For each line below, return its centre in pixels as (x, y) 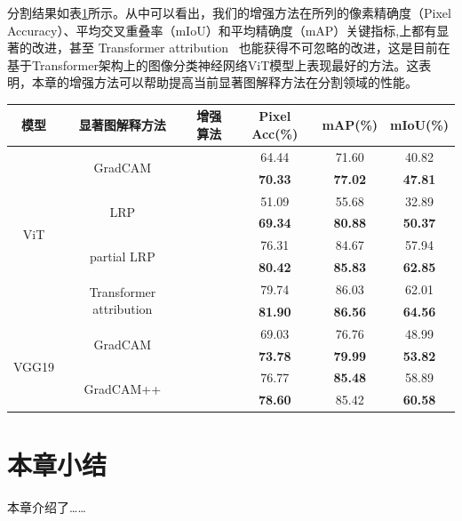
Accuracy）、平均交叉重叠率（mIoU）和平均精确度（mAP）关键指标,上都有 (222, 30)
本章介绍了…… (47, 507)
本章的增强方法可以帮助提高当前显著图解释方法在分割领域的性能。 (224, 82)
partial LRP (122, 256)
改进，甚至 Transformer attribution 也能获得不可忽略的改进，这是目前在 (241, 48)
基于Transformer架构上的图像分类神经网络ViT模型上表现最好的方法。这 (213, 64)
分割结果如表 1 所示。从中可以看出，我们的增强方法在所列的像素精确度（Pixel (229, 12)
